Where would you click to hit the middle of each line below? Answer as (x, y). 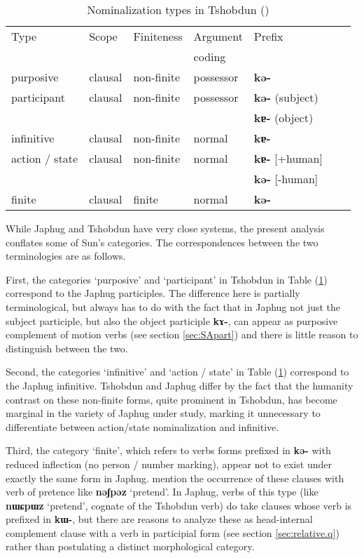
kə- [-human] (286, 179)
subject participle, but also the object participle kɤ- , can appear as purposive (172, 320)
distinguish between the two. (67, 348)
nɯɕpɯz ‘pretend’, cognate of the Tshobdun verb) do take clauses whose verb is (179, 505)
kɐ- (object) (283, 118)
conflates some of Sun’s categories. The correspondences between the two (162, 242)
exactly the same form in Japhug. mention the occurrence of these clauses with (175, 478)
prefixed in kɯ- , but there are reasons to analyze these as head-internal (159, 519)
